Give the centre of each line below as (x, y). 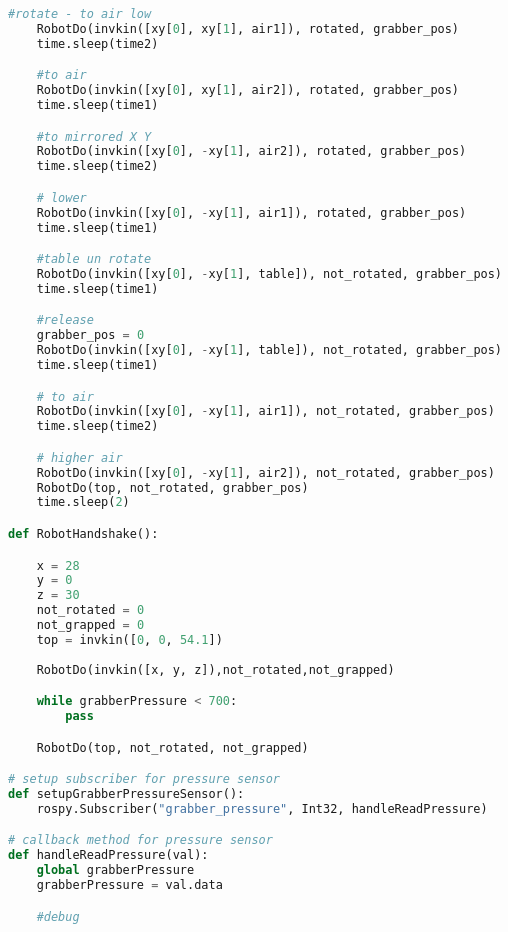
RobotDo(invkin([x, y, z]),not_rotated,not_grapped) (215, 669)
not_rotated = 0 (90, 610)
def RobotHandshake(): (83, 534)
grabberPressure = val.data (129, 885)
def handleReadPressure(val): (108, 855)
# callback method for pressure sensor (140, 840)
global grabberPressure (115, 870)
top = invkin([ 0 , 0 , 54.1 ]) (129, 639)
